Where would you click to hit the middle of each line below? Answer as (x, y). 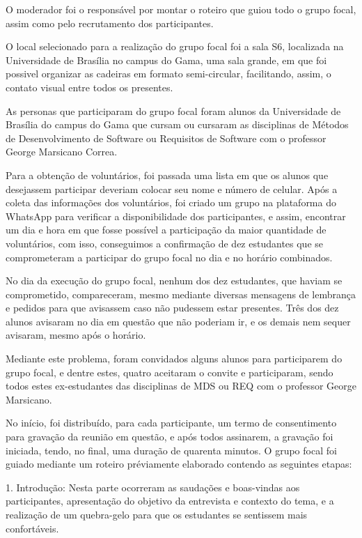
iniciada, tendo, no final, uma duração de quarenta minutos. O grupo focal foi (171, 450)
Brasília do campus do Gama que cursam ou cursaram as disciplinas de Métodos (177, 124)
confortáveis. (32, 528)
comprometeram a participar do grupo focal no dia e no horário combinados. (169, 257)
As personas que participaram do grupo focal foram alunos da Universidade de (173, 110)
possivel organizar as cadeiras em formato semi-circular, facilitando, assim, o (168, 74)
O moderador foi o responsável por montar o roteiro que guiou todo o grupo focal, (181, 9)
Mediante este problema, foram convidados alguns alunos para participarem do (174, 359)
